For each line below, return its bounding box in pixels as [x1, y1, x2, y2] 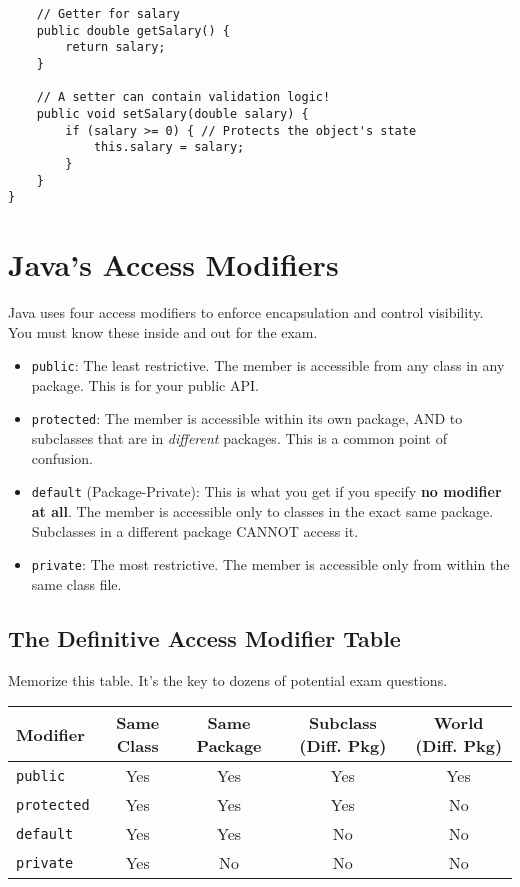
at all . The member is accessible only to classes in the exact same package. [31, 500, 494, 521]
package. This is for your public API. [31, 374, 259, 395]
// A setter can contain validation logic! [36, 90, 331, 105]
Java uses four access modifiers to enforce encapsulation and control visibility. [8, 302, 484, 322]
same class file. [31, 573, 122, 594]
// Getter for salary [36, 7, 180, 21]
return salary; [65, 40, 166, 55]
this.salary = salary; [93, 140, 245, 155]
